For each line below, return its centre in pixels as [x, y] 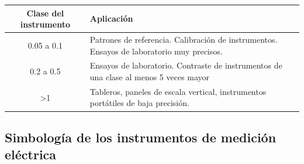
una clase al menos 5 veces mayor [150, 76]
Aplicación [111, 18]
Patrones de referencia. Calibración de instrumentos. [184, 39]
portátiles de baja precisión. [139, 103]
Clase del [45, 13]
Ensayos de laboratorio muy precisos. [156, 51]
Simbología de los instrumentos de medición [141, 137]
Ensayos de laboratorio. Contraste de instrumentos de [186, 65]
